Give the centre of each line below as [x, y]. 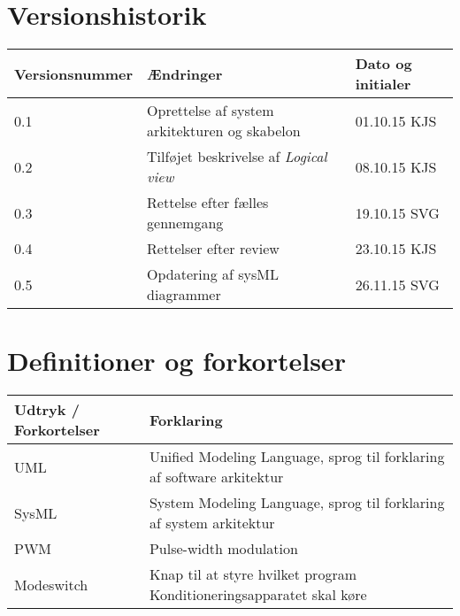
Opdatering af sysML [213, 274]
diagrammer [184, 295]
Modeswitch [51, 584]
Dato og [383, 64]
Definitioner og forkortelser [176, 361]
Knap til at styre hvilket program [253, 574]
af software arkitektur [216, 477]
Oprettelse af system [211, 111]
